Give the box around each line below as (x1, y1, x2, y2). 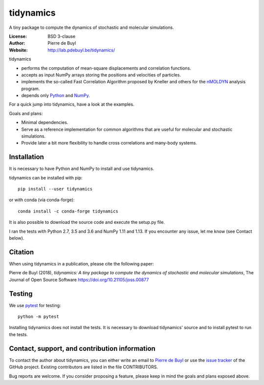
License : (9, 33, 27, 39)
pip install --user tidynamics (18, 186, 93, 192)
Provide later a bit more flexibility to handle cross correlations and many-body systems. (21, 140, 198, 146)
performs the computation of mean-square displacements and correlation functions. (21, 65, 192, 71)
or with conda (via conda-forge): (9, 197, 75, 203)
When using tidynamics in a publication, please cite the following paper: (9, 261, 154, 266)
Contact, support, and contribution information (9, 344, 156, 353)
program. (21, 86, 40, 92)
